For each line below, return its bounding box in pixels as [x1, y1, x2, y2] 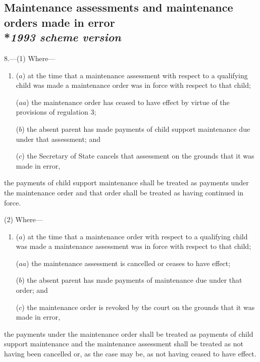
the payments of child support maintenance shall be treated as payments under [4, 177, 249, 188]
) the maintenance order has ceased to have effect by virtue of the [26, 96, 230, 107]
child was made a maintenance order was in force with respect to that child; [16, 80, 251, 90]
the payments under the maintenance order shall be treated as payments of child [4, 328, 253, 339]
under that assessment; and [16, 133, 100, 144]
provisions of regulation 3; [16, 107, 96, 117]
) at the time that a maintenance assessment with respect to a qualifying [22, 70, 248, 80]
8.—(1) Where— [4, 53, 56, 63]
